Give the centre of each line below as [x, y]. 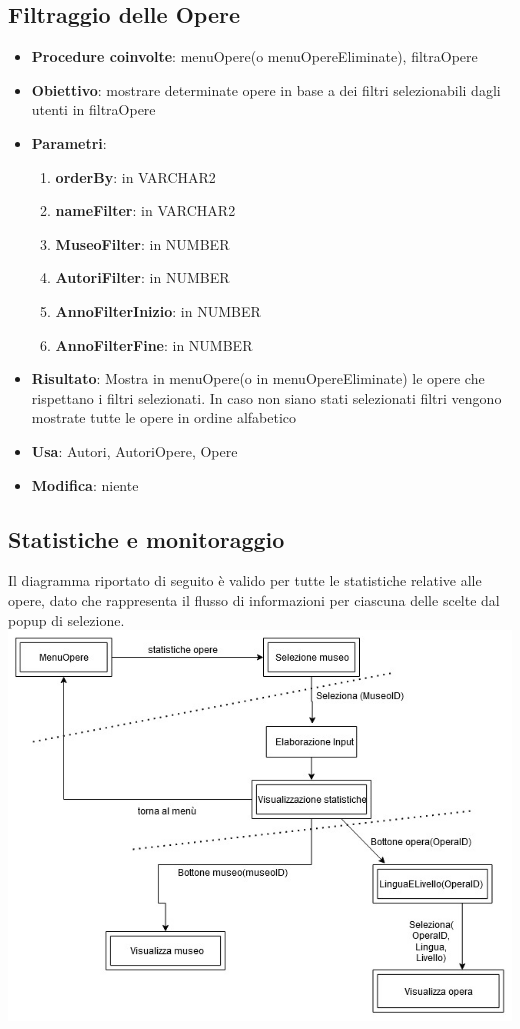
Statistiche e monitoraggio [146, 538]
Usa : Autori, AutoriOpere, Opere [134, 450]
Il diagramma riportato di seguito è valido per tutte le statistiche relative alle [245, 580]
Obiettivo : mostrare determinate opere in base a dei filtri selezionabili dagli [266, 89]
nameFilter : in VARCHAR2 [145, 210]
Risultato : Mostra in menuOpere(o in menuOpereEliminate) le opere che [258, 378]
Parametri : [69, 142]
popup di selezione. [66, 619]
